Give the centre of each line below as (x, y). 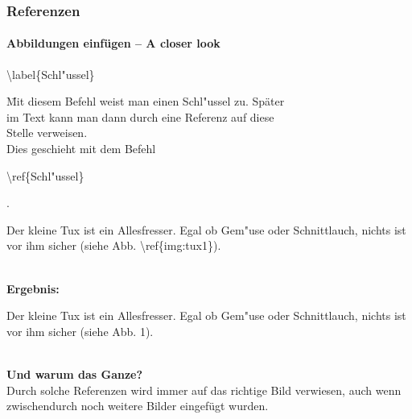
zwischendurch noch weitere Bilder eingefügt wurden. (138, 406)
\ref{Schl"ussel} (45, 175)
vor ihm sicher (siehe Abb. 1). (80, 331)
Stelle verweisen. (47, 133)
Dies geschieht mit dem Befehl (81, 149)
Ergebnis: (33, 288)
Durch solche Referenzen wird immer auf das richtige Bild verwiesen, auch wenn (204, 390)
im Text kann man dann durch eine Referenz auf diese (140, 116)
